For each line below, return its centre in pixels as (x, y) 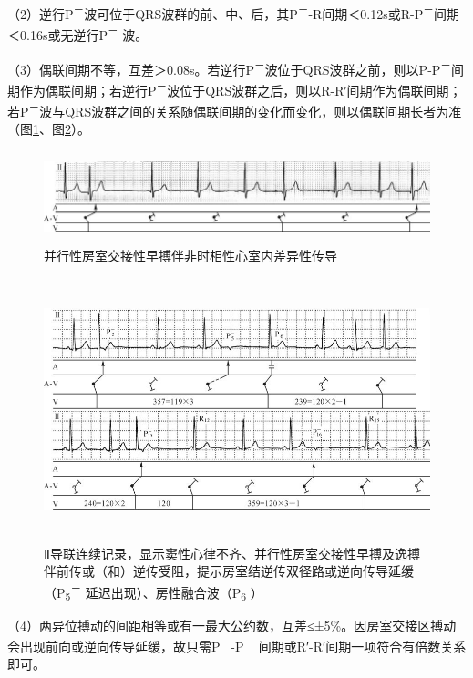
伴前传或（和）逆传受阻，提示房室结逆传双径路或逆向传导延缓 (229, 571)
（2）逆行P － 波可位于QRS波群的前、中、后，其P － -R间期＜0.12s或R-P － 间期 (233, 12)
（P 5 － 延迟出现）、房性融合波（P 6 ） (154, 592)
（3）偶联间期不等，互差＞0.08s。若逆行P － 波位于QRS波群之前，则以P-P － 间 (236, 67)
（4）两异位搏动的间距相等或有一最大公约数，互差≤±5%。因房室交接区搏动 (232, 625)
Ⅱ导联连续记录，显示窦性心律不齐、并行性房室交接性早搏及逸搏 (232, 553)
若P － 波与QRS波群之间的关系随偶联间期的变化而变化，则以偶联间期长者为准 (235, 110)
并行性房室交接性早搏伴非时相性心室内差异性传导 (190, 256)
